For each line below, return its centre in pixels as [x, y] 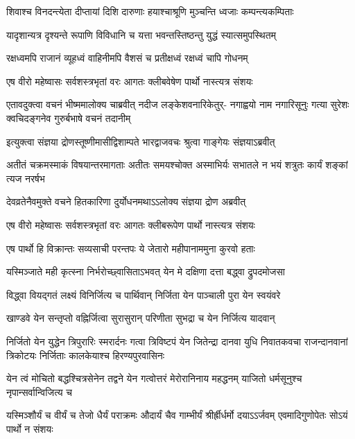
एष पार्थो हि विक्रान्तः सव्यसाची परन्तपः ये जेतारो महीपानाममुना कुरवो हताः [131, 248]
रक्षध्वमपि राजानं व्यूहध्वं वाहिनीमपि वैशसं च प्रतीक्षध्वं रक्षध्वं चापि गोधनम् [127, 58]
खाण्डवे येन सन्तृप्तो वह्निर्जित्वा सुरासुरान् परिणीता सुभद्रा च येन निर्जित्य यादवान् [141, 318]
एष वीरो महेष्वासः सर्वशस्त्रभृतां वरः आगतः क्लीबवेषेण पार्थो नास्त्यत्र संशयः [130, 81]
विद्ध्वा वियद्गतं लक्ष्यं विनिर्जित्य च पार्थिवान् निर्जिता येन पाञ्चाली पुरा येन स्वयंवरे [144, 294]
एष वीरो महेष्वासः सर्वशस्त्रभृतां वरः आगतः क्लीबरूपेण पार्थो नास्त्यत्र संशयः [131, 224]
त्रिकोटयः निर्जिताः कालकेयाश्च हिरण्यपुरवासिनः [86, 355]
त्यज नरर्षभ [26, 178]
